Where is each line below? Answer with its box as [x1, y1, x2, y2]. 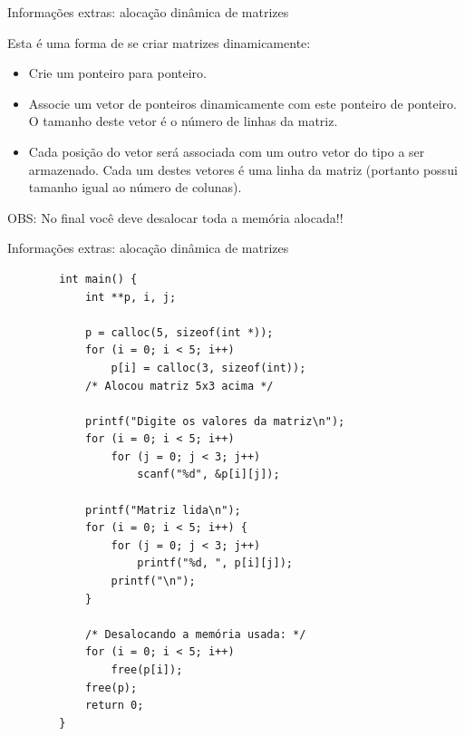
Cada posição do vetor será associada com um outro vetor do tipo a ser [28, 141, 425, 160]
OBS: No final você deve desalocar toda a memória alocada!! [7, 208, 344, 227]
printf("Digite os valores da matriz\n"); [84, 414, 345, 428]
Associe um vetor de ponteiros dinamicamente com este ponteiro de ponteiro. [28, 93, 457, 112]
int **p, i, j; [84, 290, 177, 304]
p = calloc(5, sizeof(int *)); [84, 325, 274, 339]
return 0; [84, 699, 144, 712]
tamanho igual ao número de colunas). [28, 178, 242, 197]
